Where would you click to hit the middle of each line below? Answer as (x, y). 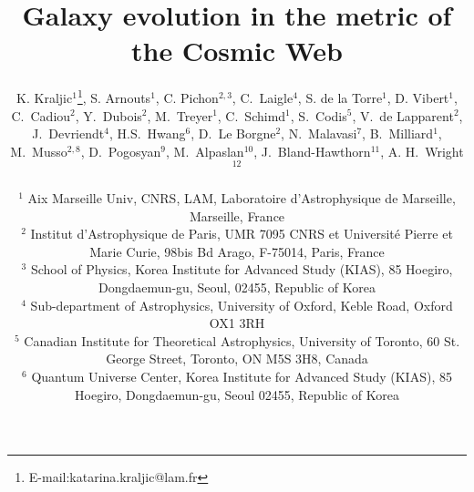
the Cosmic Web (237, 51)
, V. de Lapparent (403, 115)
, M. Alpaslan (205, 151)
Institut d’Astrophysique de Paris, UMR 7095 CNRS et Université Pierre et (242, 234)
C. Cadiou (41, 115)
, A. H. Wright (422, 151)
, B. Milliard (398, 133)
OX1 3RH (237, 323)
